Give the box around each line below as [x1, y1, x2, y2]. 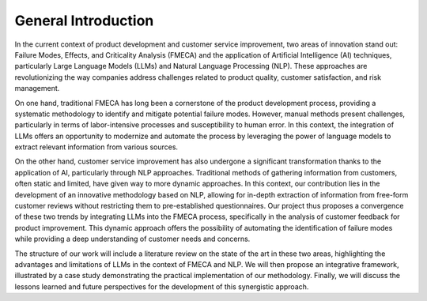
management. [14, 84, 60, 93]
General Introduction [14, 12, 154, 29]
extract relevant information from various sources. [14, 142, 178, 152]
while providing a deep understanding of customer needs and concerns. [14, 234, 251, 244]
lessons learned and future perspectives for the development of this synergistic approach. [14, 281, 309, 292]
